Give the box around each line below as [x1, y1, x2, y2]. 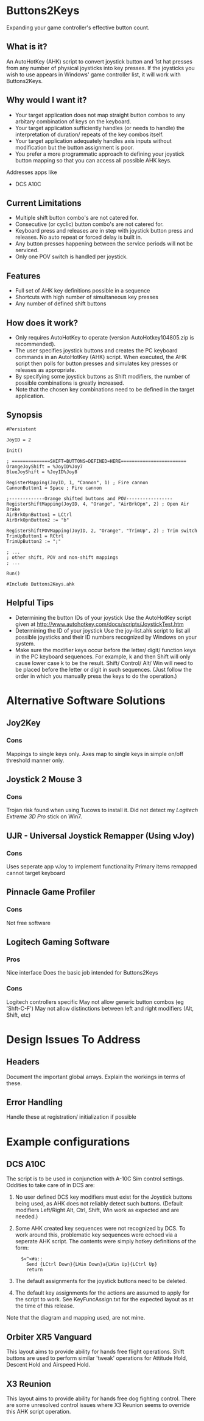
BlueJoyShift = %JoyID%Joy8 [6, 468, 78, 475]
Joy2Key [6, 718, 41, 729]
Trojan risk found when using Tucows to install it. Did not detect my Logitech [6, 807, 199, 814]
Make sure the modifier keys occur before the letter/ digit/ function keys [15, 646, 196, 653]
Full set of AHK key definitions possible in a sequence [15, 287, 150, 294]
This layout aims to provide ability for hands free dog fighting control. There [6, 1395, 196, 1402]
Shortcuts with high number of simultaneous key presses [15, 294, 158, 301]
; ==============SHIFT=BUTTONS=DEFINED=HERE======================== [6, 458, 187, 464]
